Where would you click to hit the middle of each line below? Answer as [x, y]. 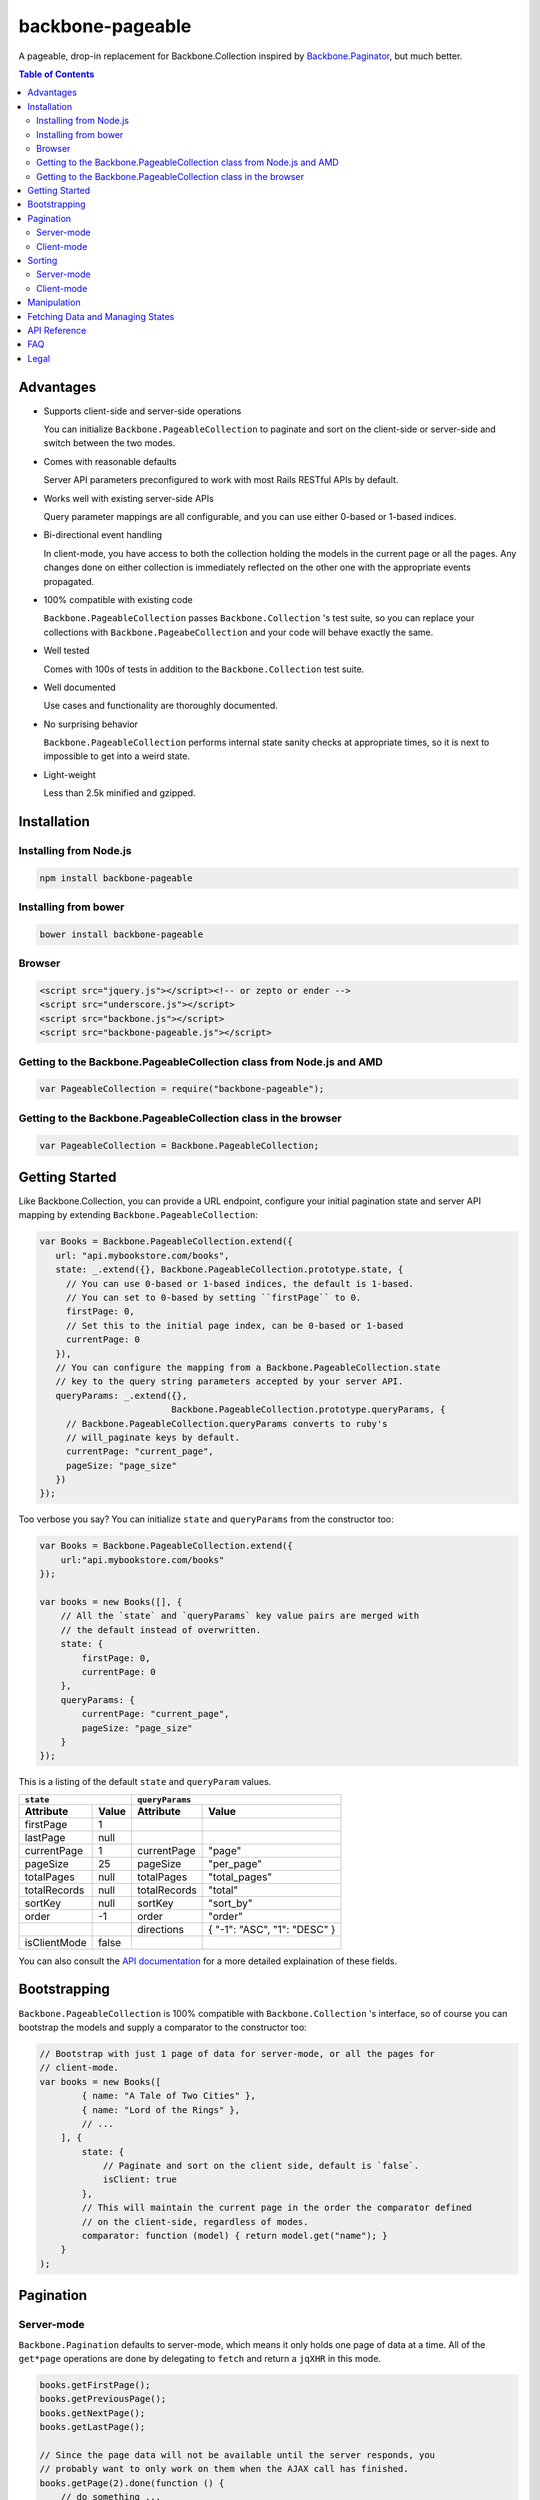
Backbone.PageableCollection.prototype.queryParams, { [308, 1409]
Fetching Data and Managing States [101, 316]
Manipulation [54, 302]
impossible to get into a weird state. [116, 756]
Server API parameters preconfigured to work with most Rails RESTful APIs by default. [221, 480]
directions [160, 1929]
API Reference [57, 330]
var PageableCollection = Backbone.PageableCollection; [179, 1145]
